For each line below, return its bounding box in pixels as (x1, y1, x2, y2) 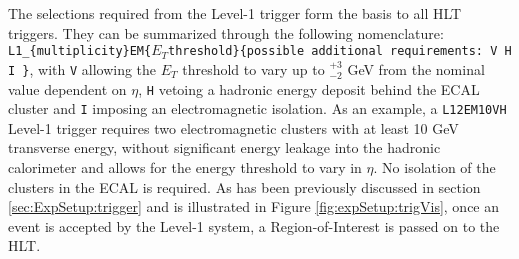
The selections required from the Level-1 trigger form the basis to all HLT (8, 3, 462, 23)
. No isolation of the (373, 157, 496, 177)
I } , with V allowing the (8, 58, 157, 79)
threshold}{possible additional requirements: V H (168, 44, 512, 59)
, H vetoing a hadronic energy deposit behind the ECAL (138, 78, 480, 99)
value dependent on (8, 78, 127, 99)
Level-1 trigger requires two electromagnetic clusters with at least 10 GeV (8, 117, 459, 138)
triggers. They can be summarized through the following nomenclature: (8, 22, 444, 43)
